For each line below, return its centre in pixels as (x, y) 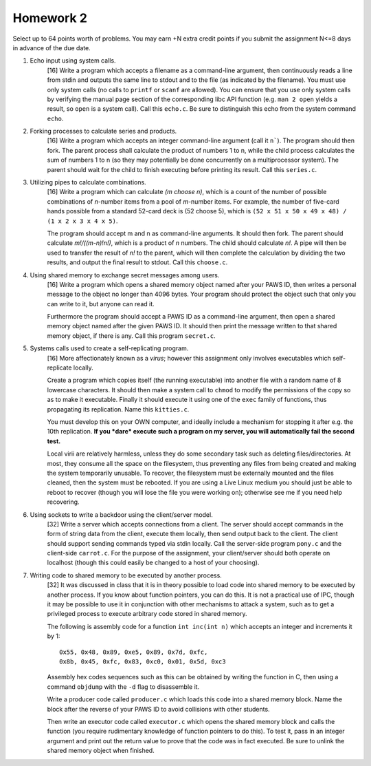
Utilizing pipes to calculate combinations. (88, 182)
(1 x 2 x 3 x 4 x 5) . (82, 221)
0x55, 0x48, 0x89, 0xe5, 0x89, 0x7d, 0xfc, (134, 652)
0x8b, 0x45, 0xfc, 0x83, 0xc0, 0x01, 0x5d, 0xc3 (143, 661)
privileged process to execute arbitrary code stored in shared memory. (147, 614)
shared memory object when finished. (101, 751)
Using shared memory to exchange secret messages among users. (125, 275)
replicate (59, 368)
